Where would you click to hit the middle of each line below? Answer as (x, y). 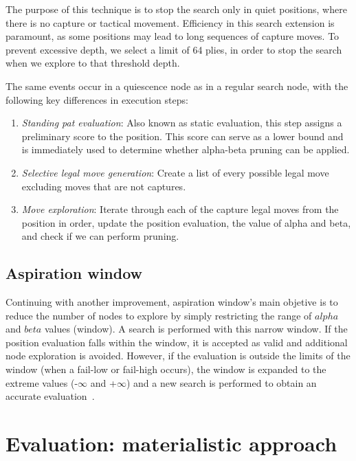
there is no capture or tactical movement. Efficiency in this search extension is (170, 22)
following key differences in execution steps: (97, 99)
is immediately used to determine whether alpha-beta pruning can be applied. (186, 149)
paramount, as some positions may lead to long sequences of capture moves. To (173, 36)
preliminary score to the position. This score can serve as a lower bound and (182, 136)
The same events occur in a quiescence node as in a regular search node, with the (177, 86)
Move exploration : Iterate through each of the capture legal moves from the (180, 209)
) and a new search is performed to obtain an (221, 382)
